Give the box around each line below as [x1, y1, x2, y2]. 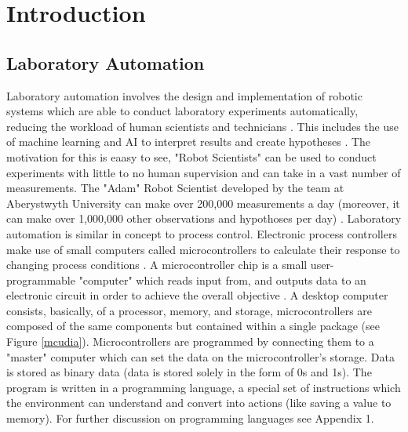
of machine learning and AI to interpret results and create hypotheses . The [6, 133, 371, 150]
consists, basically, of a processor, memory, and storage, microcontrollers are [6, 302, 373, 318]
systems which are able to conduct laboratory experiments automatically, [6, 103, 359, 119]
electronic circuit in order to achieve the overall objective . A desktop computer [6, 287, 388, 303]
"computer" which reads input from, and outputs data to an [78, 271, 366, 288]
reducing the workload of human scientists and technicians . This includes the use [6, 118, 399, 134]
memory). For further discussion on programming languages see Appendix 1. [6, 410, 374, 427]
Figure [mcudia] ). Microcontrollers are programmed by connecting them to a [6, 333, 374, 350]
